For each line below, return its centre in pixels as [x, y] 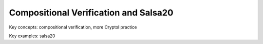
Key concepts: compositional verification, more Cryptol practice [73, 27]
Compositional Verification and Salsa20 [91, 13]
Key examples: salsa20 [32, 36]
